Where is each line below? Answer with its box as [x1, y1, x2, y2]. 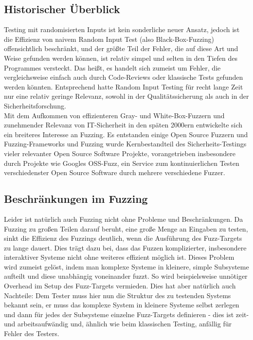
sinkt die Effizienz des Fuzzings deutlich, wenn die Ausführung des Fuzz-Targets [4, 233, 242, 243]
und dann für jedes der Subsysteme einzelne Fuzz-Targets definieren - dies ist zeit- [4, 309, 249, 319]
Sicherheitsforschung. [4, 100, 66, 110]
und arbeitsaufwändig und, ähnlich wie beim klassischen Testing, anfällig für [4, 319, 232, 329]
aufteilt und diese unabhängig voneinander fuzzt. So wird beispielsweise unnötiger [4, 271, 248, 281]
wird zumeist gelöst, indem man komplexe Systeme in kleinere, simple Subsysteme [4, 261, 249, 271]
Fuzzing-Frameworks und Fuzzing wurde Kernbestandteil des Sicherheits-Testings [4, 139, 247, 149]
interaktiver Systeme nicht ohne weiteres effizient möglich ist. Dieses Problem [4, 252, 235, 262]
